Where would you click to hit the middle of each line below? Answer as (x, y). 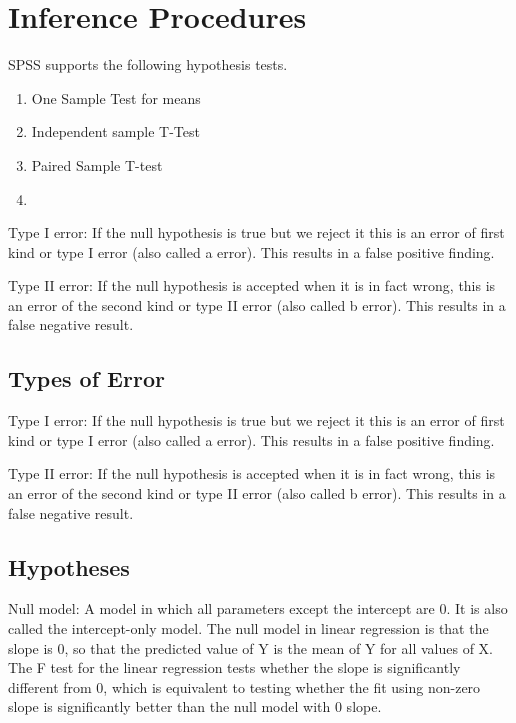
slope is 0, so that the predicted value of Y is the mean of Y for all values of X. (250, 647)
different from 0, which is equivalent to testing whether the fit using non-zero (244, 686)
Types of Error (86, 378)
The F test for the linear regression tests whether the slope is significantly (234, 667)
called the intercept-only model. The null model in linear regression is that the (248, 628)
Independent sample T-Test (115, 131)
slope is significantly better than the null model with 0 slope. (195, 706)
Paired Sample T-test (97, 164)
